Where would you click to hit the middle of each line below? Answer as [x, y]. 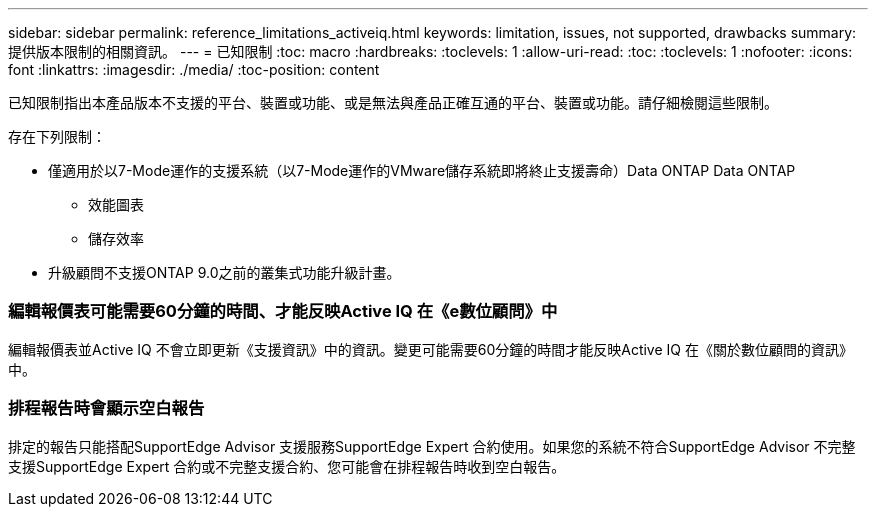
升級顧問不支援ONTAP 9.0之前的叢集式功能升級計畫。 [224, 272]
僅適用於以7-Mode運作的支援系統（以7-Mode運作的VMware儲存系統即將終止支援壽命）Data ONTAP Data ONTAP [422, 170]
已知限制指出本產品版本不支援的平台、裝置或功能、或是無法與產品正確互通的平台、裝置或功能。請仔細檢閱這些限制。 [393, 102]
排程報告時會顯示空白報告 [106, 408]
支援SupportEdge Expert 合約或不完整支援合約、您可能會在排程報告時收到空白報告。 [287, 466]
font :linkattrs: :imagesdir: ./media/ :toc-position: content [194, 69]
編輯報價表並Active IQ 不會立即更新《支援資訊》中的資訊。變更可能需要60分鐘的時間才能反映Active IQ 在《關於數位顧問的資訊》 [430, 349]
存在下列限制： [57, 136]
